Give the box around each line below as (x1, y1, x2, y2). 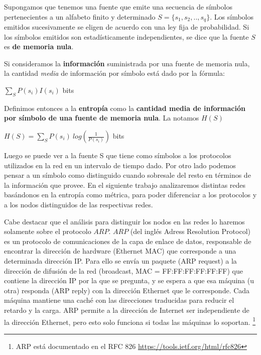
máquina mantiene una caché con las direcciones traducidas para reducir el (4, 295, 234, 305)
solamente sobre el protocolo (4, 226, 91, 236)
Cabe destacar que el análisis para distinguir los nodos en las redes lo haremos (4, 216, 245, 226)
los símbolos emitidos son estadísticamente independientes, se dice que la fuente (4, 31, 249, 42)
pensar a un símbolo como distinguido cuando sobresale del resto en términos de (4, 170, 251, 180)
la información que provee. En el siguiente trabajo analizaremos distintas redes (4, 179, 246, 190)
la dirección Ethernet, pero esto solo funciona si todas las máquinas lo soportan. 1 (4, 315, 256, 327)
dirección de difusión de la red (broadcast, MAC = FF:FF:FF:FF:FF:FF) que (4, 265, 243, 276)
